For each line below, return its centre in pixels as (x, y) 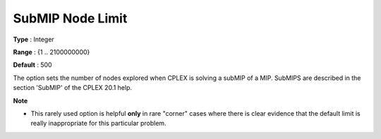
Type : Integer (34, 39)
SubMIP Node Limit (70, 18)
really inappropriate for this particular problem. (98, 124)
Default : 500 (32, 65)
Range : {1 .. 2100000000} (52, 52)
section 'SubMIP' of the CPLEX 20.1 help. (73, 88)
